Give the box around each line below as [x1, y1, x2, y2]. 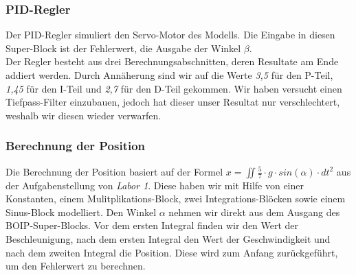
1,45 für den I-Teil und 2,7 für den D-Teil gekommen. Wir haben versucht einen [5, 81, 342, 95]
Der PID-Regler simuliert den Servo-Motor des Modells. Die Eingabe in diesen [5, 27, 335, 42]
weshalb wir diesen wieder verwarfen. [5, 108, 162, 122]
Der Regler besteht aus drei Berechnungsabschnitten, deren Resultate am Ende [5, 54, 339, 69]
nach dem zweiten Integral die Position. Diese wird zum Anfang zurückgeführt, [5, 245, 338, 259]
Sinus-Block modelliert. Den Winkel [5, 204, 157, 219]
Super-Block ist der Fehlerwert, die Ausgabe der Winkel [5, 40, 241, 55]
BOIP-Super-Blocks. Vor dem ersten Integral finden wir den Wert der [5, 218, 299, 232]
